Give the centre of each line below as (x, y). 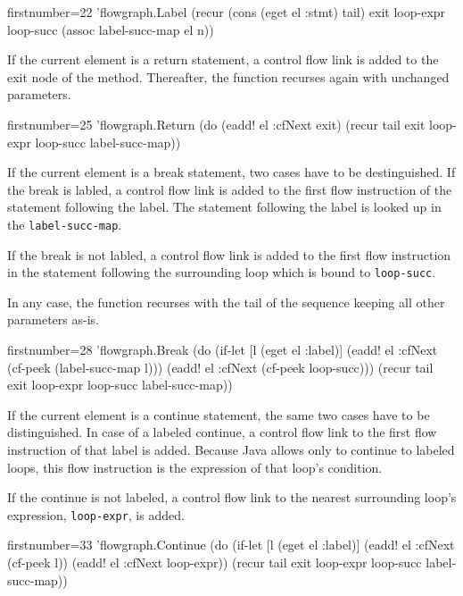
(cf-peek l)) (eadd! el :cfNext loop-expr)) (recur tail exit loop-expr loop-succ (215, 562)
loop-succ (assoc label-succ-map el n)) (111, 29)
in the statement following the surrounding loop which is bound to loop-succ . (222, 272)
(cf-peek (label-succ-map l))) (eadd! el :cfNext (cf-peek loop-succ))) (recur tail (220, 367)
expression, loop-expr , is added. (96, 514)
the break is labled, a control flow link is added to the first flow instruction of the (230, 189)
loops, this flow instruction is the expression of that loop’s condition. (195, 467)
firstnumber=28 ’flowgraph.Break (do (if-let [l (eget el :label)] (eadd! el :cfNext (223, 350)
